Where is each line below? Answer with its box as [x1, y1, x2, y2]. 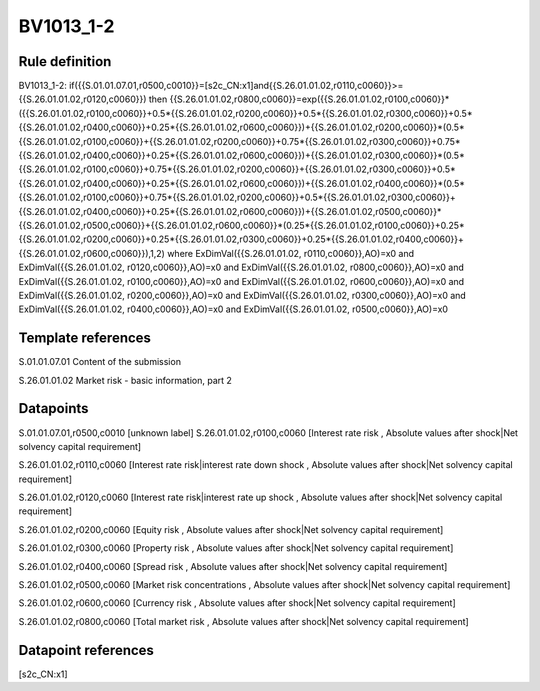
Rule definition [18, 53, 112, 70]
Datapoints [18, 400, 89, 417]
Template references [18, 330, 152, 347]
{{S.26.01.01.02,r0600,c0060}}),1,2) [18, 247, 165, 259]
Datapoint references [18, 641, 155, 659]
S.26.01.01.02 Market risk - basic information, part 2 [18, 374, 232, 386]
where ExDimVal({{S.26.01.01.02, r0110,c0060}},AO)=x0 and [166, 247, 415, 259]
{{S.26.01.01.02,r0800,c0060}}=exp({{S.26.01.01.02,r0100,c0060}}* [169, 93, 450, 105]
